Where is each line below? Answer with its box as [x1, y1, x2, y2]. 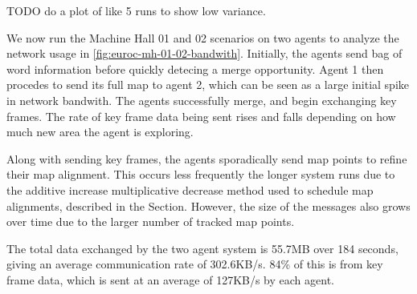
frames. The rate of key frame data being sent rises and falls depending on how [6, 107, 396, 124]
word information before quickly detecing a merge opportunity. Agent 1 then [6, 60, 384, 77]
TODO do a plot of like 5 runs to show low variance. [6, 2, 266, 18]
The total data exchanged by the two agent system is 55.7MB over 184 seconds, [6, 240, 399, 256]
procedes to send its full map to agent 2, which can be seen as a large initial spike [6, 76, 409, 93]
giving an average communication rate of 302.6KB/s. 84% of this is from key [6, 256, 383, 272]
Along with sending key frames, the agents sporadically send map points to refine [6, 150, 407, 167]
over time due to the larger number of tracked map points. [6, 213, 295, 230]
